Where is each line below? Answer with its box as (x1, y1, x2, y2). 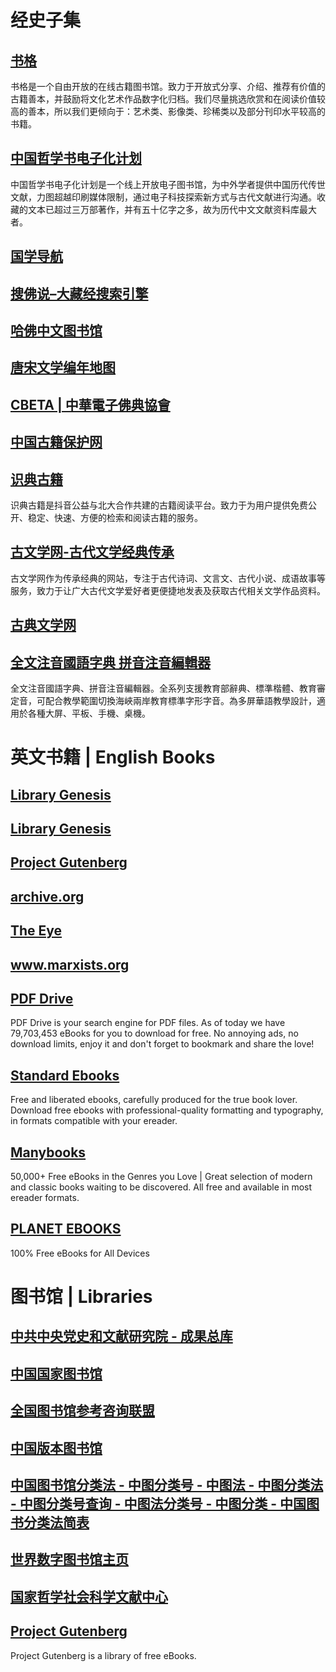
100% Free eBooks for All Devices (10, 1247, 150, 1259)
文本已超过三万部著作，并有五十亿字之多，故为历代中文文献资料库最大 (27, 203, 317, 215)
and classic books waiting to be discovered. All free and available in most (10, 1181, 313, 1193)
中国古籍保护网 (10, 434, 103, 451)
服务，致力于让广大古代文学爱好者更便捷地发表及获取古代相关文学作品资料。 (10, 584, 326, 596)
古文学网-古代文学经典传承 (10, 544, 175, 561)
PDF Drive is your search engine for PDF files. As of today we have (10, 1017, 286, 1029)
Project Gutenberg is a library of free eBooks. (10, 1649, 197, 1661)
